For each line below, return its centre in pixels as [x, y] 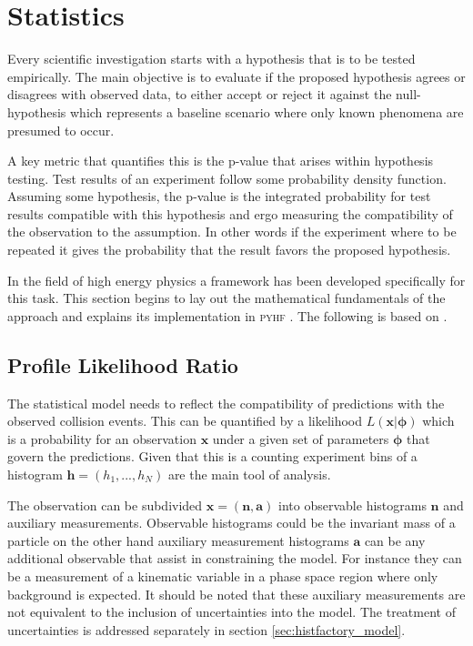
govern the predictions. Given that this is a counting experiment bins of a [212, 456]
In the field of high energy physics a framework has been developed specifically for [236, 280]
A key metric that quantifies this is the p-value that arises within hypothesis [221, 161]
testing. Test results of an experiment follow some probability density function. [227, 178]
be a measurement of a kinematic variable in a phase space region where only [223, 575]
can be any [395, 540]
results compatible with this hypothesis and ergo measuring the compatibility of [230, 213]
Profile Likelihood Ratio [123, 364]
